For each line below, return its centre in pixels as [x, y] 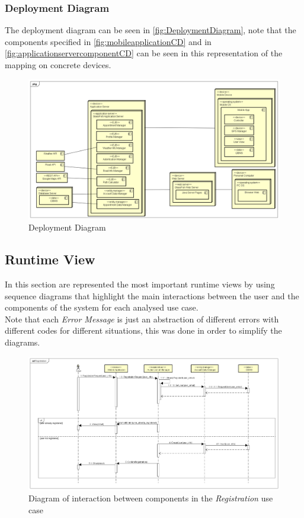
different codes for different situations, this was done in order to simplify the [143, 330]
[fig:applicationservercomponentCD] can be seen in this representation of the [144, 53]
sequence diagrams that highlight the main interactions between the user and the [152, 295]
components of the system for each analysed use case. [102, 307]
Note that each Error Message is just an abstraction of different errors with [142, 319]
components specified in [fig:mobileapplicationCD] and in [108, 41]
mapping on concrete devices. [58, 65]
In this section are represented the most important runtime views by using [140, 284]
